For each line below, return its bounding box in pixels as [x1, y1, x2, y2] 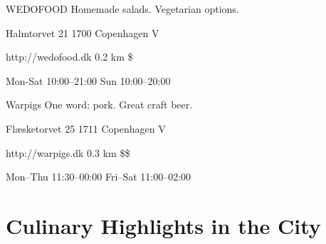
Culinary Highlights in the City [6, 210, 321, 240]
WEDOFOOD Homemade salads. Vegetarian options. [6, 1, 239, 16]
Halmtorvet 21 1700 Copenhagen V [6, 25, 159, 40]
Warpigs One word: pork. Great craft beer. [6, 97, 193, 112]
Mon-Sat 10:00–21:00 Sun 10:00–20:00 [6, 73, 171, 88]
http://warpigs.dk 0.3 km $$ [6, 145, 130, 160]
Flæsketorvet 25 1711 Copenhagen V [6, 121, 166, 136]
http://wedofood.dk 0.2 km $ [6, 49, 133, 64]
